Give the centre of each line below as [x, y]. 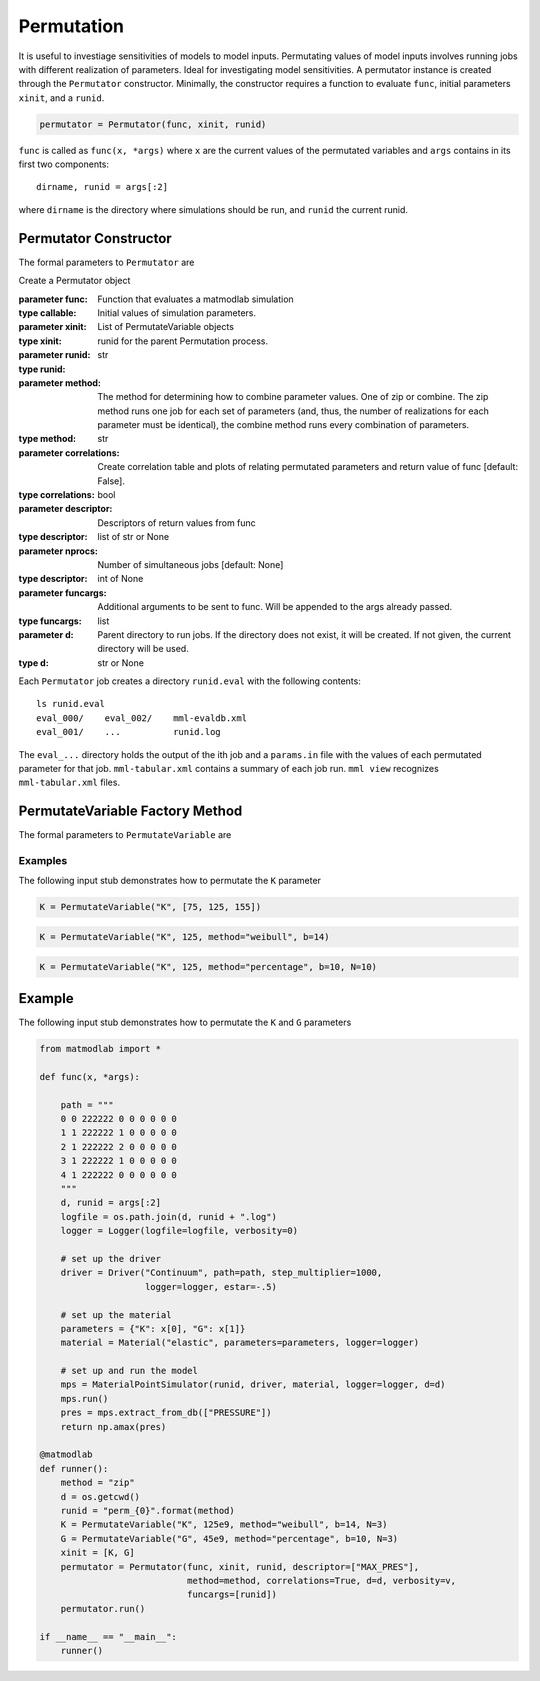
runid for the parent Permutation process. [183, 341]
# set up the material [116, 1314]
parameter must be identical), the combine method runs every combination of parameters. [283, 425]
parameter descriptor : [65, 509]
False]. [111, 481]
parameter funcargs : [62, 592]
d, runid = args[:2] [111, 1203]
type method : [47, 439]
